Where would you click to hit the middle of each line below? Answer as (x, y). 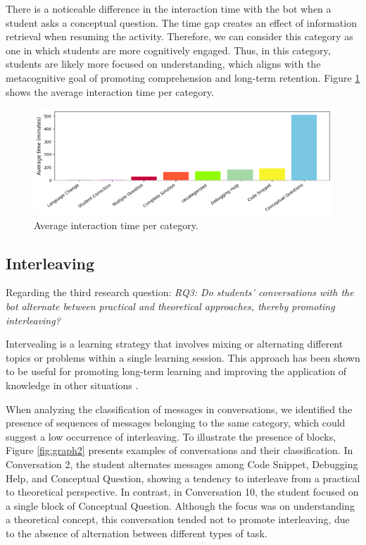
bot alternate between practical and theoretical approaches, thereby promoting (170, 306)
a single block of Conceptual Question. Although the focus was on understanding (180, 505)
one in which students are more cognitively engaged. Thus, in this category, (168, 50)
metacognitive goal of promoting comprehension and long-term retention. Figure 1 (183, 77)
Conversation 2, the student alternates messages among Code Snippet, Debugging (182, 464)
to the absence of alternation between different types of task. (137, 533)
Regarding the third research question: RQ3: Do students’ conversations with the (180, 292)
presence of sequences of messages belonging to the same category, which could (176, 423)
